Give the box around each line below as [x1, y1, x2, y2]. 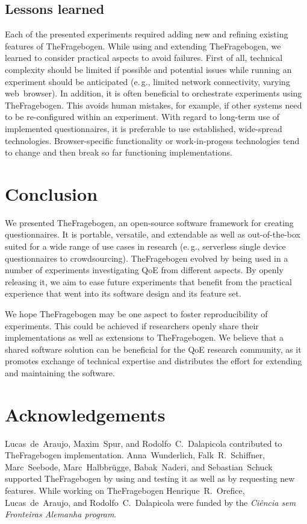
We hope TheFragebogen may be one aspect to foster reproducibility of [5, 308, 268, 320]
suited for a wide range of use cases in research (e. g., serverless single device [5, 240, 286, 253]
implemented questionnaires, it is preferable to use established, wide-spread [5, 122, 282, 134]
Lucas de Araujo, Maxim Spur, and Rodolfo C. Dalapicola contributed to [5, 437, 282, 449]
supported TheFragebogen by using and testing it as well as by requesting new [5, 472, 295, 485]
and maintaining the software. [5, 366, 115, 379]
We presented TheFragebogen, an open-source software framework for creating [5, 216, 294, 229]
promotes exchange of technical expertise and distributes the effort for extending [5, 355, 302, 367]
